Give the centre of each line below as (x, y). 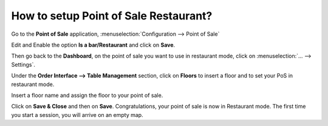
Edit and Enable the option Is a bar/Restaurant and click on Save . (93, 45)
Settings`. (23, 64)
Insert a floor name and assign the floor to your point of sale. (87, 95)
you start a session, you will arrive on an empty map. (77, 114)
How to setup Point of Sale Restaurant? (112, 16)
